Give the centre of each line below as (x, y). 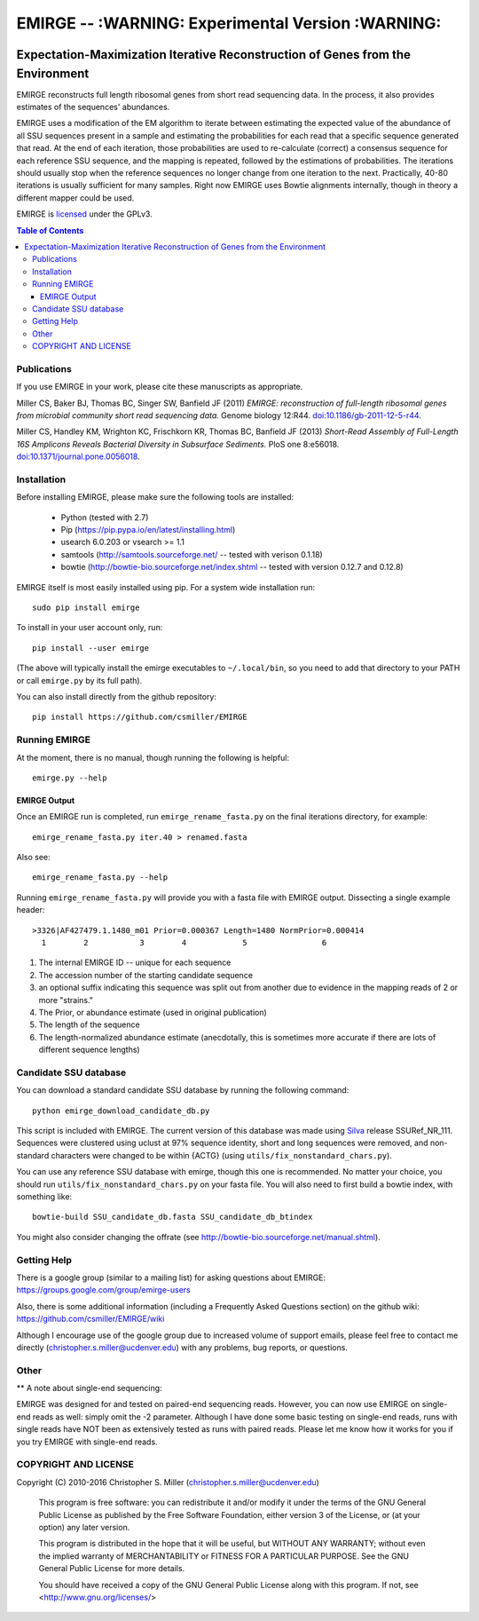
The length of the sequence (90, 1024)
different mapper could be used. (75, 198)
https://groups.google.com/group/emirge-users (103, 1290)
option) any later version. (84, 1527)
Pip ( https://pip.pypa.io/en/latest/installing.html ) (148, 530)
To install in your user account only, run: (90, 628)
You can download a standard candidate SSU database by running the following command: (183, 1090)
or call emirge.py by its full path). (79, 680)
